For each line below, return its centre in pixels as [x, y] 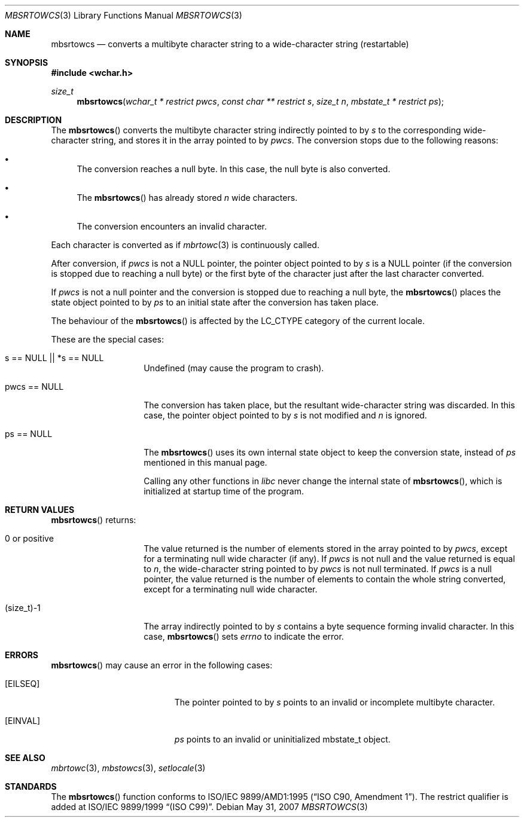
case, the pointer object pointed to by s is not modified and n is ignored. [285, 415]
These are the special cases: [107, 339]
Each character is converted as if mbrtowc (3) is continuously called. [185, 245]
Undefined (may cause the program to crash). [234, 368]
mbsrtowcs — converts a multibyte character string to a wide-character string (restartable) [230, 44]
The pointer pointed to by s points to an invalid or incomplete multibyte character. [335, 702]
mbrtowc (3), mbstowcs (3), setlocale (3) [128, 768]
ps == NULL [29, 434]
